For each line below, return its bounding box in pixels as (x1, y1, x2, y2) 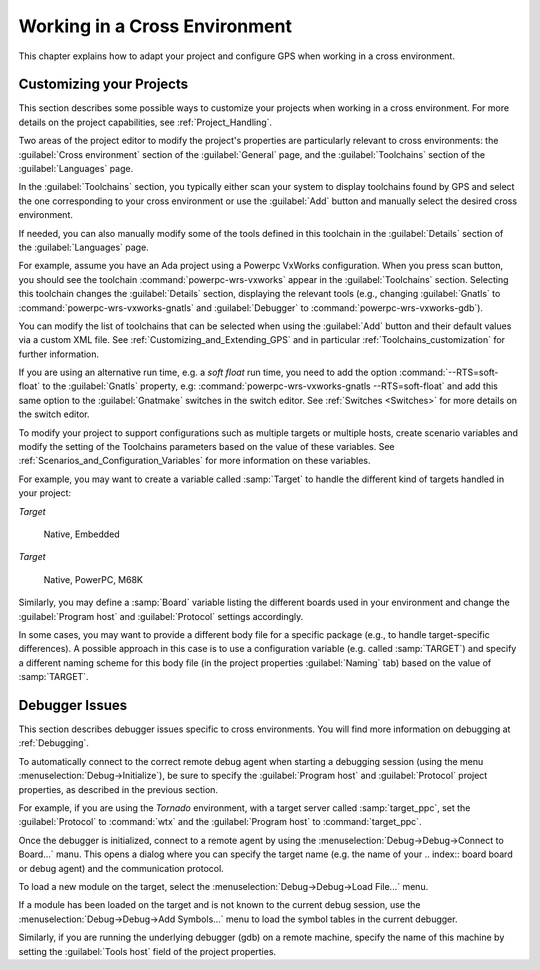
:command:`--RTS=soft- (398, 366, 499, 379)
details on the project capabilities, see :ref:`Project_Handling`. (18, 116, 273, 128)
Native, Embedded (43, 528, 120, 540)
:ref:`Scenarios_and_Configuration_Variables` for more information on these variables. (18, 455, 371, 467)
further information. (18, 348, 100, 360)
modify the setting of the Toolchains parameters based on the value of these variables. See (18, 441, 395, 453)
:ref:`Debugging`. (18, 737, 90, 749)
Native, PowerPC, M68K (43, 573, 144, 585)
